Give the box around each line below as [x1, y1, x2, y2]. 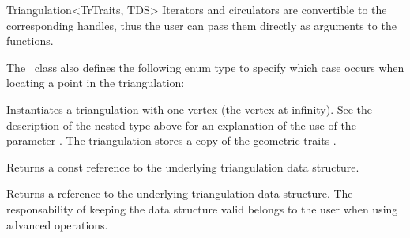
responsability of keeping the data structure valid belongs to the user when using [6, 200, 398, 217]
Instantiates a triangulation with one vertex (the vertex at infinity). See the [6, 100, 373, 117]
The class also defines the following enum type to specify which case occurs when [6, 59, 404, 75]
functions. [6, 32, 54, 49]
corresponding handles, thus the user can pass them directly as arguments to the [6, 17, 397, 33]
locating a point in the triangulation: [6, 74, 185, 91]
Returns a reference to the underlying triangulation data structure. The [6, 185, 353, 202]
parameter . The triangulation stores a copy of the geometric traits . [6, 132, 337, 149]
